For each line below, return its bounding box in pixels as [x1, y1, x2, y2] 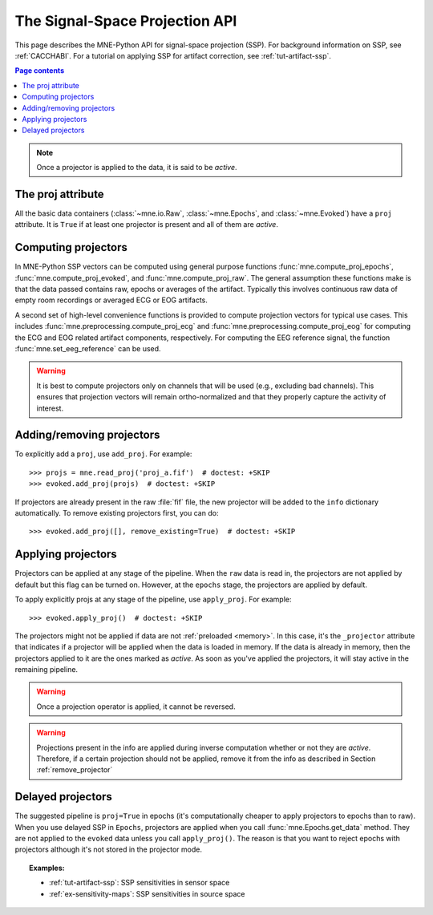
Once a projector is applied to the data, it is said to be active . [36, 163, 237, 172]
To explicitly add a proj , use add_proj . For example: [14, 449, 192, 459]
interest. [36, 403, 64, 413]
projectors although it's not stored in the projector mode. [14, 844, 202, 854]
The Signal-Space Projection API [14, 12, 237, 30]
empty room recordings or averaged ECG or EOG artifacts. [14, 295, 208, 305]
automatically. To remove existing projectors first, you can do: [14, 508, 219, 518]
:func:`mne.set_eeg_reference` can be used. [14, 344, 161, 353]
